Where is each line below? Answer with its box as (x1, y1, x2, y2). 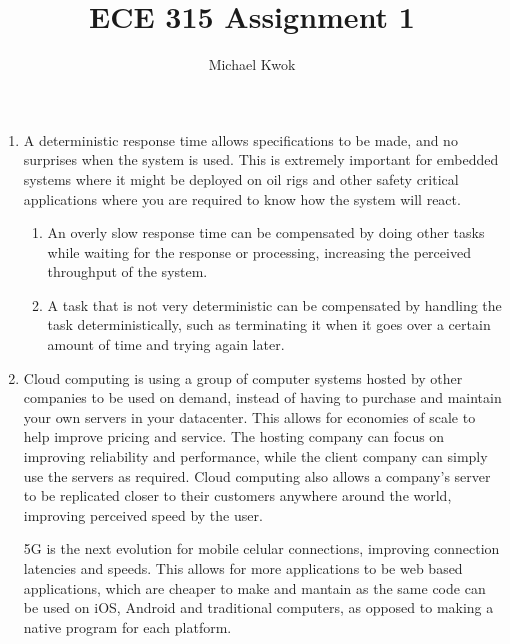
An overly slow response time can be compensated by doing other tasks (47, 222, 485, 243)
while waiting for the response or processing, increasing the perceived (47, 241, 471, 262)
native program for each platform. (23, 616, 232, 637)
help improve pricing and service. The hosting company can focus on (23, 426, 445, 447)
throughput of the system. (47, 261, 208, 282)
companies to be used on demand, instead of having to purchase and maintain (23, 387, 502, 408)
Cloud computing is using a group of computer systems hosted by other (23, 367, 463, 388)
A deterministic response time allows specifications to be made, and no (23, 129, 458, 150)
